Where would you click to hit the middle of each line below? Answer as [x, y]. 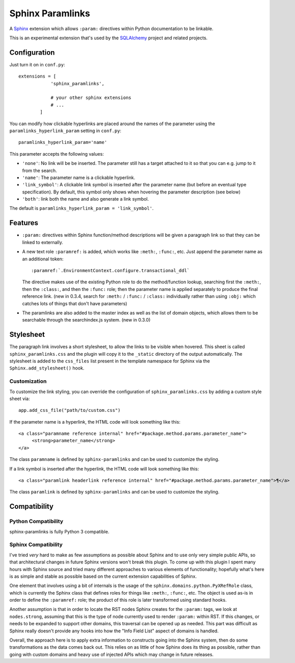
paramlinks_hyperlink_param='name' [63, 142]
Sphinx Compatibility [36, 545]
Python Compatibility [36, 522]
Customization [28, 381]
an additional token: [43, 259]
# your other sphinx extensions [91, 98]
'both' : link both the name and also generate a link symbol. [86, 199]
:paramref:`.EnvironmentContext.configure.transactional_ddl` [111, 270]
